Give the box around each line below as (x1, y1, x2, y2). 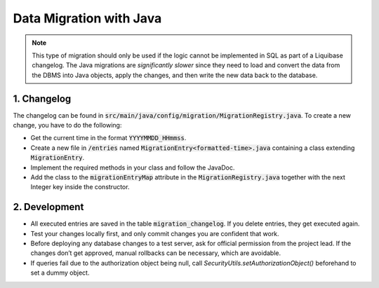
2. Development (13, 201, 84, 213)
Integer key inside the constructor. (30, 183, 130, 191)
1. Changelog (13, 92, 72, 104)
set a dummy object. (30, 268, 90, 277)
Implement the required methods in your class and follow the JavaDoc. (30, 163, 235, 172)
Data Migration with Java (13, 11, 162, 26)
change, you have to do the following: (13, 121, 122, 130)
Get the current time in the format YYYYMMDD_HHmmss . (30, 134, 187, 142)
